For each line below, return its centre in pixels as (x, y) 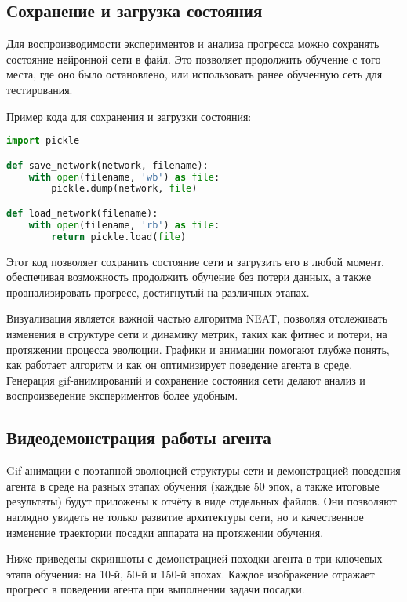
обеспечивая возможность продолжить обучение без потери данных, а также (189, 277)
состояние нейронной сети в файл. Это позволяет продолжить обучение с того (194, 58)
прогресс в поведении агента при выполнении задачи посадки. (156, 589)
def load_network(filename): (82, 213)
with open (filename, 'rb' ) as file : (124, 225)
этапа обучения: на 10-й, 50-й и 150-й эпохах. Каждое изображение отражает (191, 573)
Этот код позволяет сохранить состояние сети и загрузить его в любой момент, (195, 261)
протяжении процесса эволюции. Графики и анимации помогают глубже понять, (198, 349)
